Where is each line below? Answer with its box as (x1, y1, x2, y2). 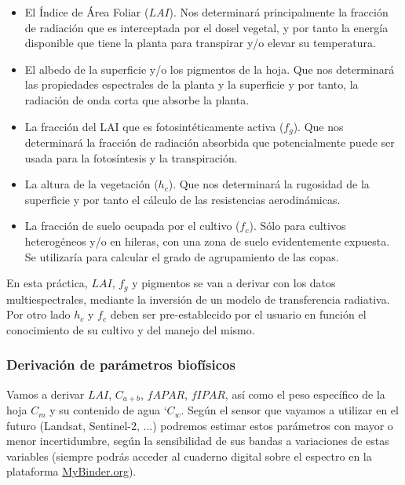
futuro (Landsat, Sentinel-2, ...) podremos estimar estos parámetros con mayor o (6, 417, 393, 433)
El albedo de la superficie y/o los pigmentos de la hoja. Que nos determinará (24, 60, 395, 77)
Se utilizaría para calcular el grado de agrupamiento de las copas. (24, 248, 339, 264)
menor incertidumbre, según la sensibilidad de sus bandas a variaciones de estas (6, 432, 389, 449)
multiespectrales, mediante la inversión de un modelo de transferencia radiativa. (6, 290, 390, 307)
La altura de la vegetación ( (24, 176, 159, 192)
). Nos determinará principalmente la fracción (169, 4, 389, 20)
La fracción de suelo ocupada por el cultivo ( (24, 217, 240, 234)
